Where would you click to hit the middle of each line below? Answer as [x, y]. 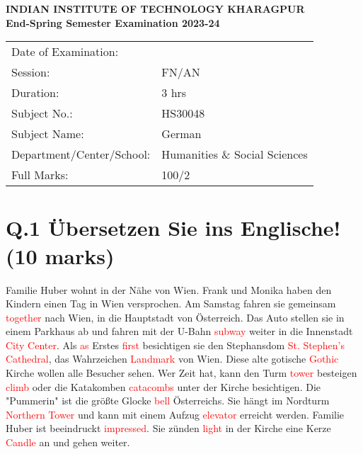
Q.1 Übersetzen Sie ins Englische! [173, 228]
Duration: [35, 93]
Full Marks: [40, 175]
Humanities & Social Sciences [235, 154]
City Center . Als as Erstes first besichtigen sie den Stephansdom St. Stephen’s [175, 345]
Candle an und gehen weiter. [68, 442]
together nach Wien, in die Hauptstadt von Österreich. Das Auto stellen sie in [175, 317]
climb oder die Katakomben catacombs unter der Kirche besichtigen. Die [163, 386]
